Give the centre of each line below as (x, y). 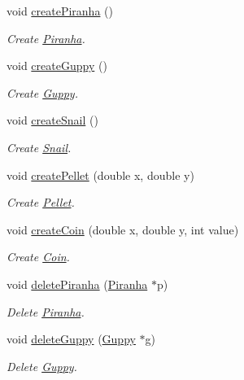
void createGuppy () (57, 66)
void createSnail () (52, 120)
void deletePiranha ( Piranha (77, 284)
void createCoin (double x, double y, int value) (123, 229)
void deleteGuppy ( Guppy (71, 339)
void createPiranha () (60, 11)
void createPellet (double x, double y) (100, 175)
